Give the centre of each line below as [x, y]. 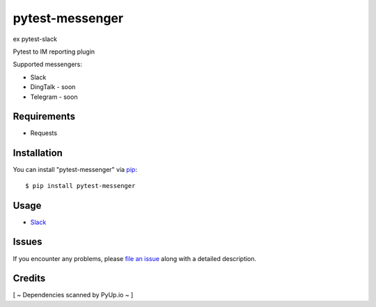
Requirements [44, 117]
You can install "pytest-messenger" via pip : [75, 170]
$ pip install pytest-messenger [80, 186]
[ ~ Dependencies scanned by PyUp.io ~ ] [73, 295]
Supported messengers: [48, 64]
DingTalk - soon [53, 87]
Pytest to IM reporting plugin [54, 52]
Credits [29, 278]
